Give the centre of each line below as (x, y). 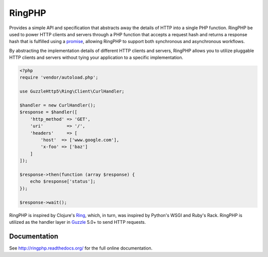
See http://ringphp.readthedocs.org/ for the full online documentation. (81, 248)
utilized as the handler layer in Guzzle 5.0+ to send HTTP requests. (77, 222)
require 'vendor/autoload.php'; (59, 77)
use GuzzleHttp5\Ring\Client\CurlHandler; (72, 91)
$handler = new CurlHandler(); (58, 105)
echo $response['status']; (63, 181)
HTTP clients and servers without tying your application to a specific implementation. (96, 57)
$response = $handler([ (49, 112)
